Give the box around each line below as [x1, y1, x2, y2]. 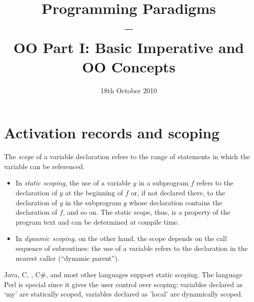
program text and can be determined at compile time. [15, 216, 179, 227]
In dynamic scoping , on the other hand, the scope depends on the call [15, 233, 227, 243]
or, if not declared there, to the [131, 187, 225, 197]
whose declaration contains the [129, 197, 222, 207]
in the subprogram [65, 197, 121, 207]
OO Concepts [82, 56, 176, 76]
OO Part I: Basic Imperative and [13, 37, 244, 57]
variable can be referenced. [4, 161, 85, 171]
